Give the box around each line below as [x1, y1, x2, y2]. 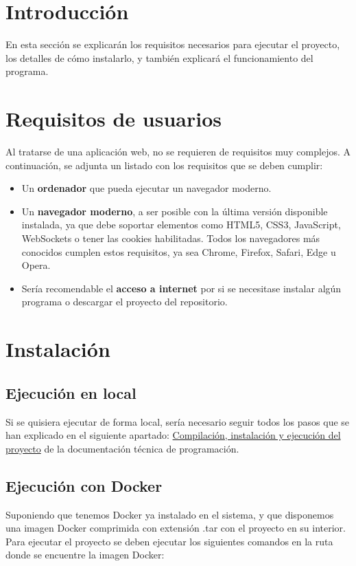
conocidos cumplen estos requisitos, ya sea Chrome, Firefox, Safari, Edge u [21, 244, 336, 259]
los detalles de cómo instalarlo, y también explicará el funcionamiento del [5, 50, 313, 65]
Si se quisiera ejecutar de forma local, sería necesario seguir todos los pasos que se [5, 414, 350, 428]
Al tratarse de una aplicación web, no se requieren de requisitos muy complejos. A [5, 144, 351, 159]
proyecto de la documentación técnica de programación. [5, 441, 239, 455]
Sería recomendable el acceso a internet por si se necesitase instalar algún [21, 281, 342, 295]
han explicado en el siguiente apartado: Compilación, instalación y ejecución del [5, 428, 341, 442]
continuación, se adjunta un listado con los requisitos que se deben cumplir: [5, 157, 323, 172]
